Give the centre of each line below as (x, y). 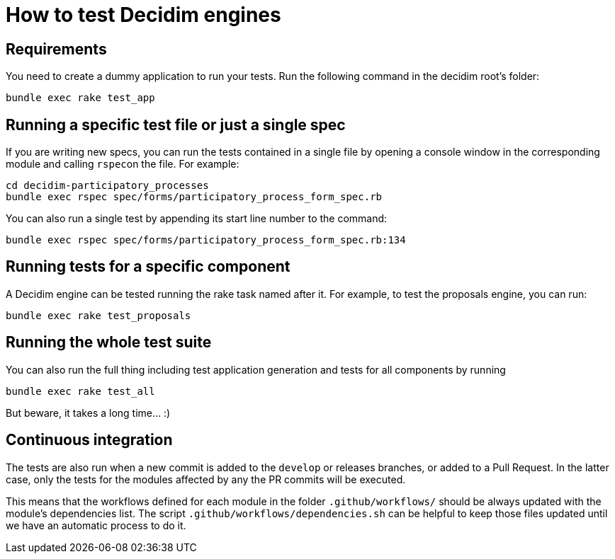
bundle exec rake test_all (80, 391)
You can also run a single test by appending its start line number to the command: (197, 219)
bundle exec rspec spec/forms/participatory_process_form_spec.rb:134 (206, 240)
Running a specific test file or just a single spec (176, 125)
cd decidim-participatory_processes (107, 186)
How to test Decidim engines (143, 15)
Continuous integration (89, 440)
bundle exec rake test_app (80, 98)
